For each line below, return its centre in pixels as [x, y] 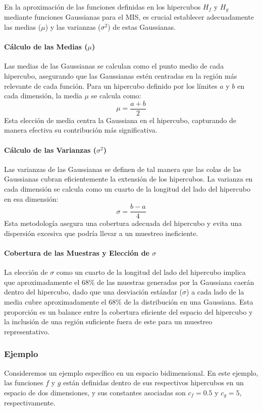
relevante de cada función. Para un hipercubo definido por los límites [111, 85]
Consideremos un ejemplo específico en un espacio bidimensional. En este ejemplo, [131, 372]
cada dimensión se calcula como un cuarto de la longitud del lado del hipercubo [127, 189]
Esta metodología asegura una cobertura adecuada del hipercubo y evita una [123, 223]
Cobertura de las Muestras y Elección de [77, 253]
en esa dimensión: [31, 198]
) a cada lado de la [215, 292]
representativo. [27, 331]
